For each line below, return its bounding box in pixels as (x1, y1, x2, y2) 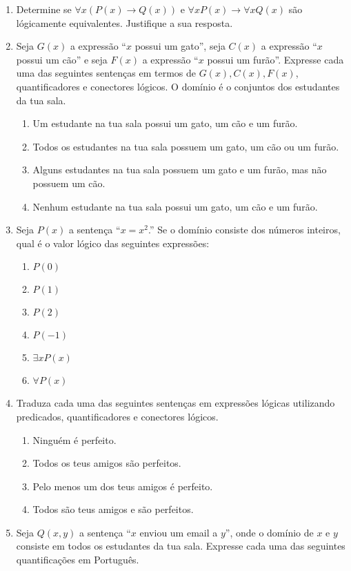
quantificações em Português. (16, 552, 139, 567)
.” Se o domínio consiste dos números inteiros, (148, 222, 341, 237)
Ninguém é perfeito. (32, 432, 117, 447)
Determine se (16, 2, 72, 16)
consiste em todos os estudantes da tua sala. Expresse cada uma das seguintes (16, 539, 345, 553)
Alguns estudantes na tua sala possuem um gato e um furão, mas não (32, 162, 327, 177)
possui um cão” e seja (16, 52, 108, 66)
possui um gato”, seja (134, 39, 225, 53)
